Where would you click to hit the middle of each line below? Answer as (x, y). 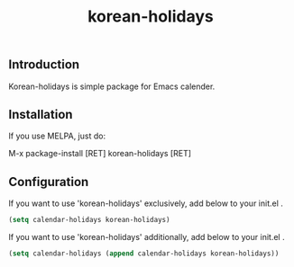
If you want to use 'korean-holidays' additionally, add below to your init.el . (147, 237)
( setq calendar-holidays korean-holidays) (89, 220)
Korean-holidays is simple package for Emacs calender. (112, 86)
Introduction (44, 65)
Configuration (49, 182)
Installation (41, 115)
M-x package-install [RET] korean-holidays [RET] (100, 154)
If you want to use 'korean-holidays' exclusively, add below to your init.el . (146, 203)
